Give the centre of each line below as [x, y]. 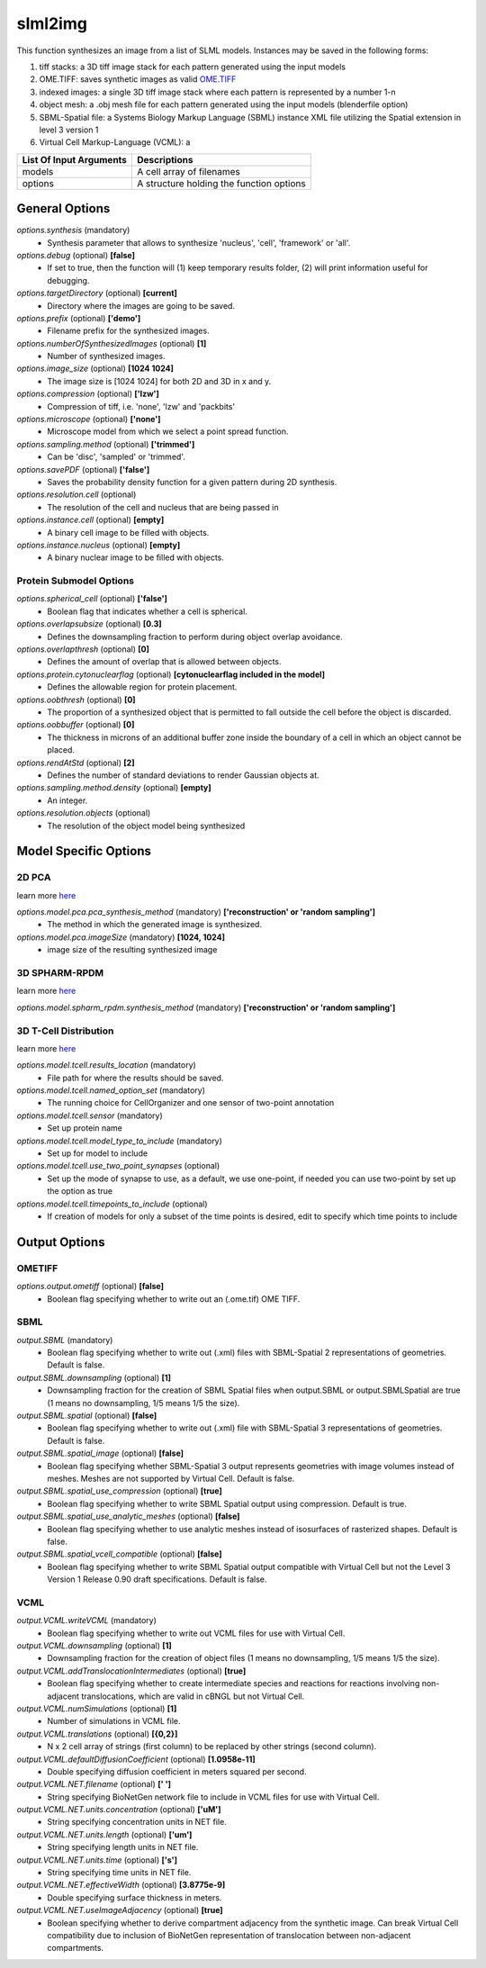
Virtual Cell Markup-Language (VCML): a [115, 142]
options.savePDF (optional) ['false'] [83, 469]
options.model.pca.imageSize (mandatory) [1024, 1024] [121, 937]
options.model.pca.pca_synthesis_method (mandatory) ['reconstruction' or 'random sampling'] [196, 912]
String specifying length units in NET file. [123, 1847]
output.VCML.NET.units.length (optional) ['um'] [104, 1834]
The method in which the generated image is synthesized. [155, 925]
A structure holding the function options [221, 183]
